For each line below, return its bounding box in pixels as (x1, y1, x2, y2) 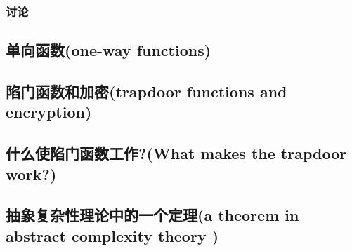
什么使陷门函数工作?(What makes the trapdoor (6, 142, 347, 164)
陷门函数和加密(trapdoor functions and (6, 81, 287, 102)
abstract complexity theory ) (6, 224, 219, 246)
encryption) (6, 101, 92, 123)
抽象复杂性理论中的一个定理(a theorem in (6, 204, 299, 226)
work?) (6, 163, 57, 184)
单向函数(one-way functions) (6, 39, 211, 61)
